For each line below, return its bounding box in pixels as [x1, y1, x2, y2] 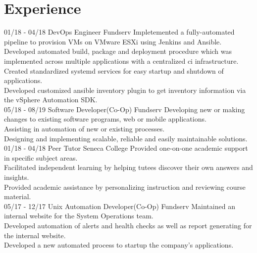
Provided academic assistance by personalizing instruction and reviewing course [4, 181, 246, 192]
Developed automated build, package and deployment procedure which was [4, 46, 232, 56]
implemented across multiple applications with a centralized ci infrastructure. [4, 55, 239, 66]
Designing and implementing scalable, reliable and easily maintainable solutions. [4, 133, 248, 143]
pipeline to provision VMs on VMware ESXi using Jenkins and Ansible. [4, 36, 222, 46]
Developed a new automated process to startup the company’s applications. [4, 240, 234, 250]
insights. [4, 172, 29, 182]
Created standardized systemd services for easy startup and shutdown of [4, 65, 224, 76]
